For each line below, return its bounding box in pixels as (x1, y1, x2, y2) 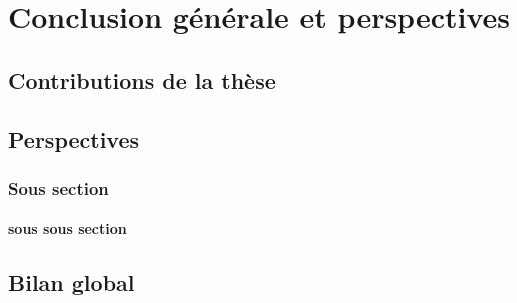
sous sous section (8, 218, 127, 239)
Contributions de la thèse (8, 64, 276, 95)
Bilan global (8, 267, 135, 298)
